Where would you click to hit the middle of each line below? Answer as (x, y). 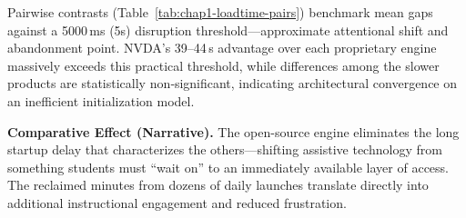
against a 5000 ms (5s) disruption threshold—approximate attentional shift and (228, 30)
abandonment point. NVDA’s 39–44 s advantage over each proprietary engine (222, 48)
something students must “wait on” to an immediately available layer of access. (228, 167)
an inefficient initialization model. (101, 100)
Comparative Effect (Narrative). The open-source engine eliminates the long (233, 131)
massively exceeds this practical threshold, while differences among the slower (223, 65)
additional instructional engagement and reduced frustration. (177, 202)
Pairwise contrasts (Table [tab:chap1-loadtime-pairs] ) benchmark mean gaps (220, 12)
